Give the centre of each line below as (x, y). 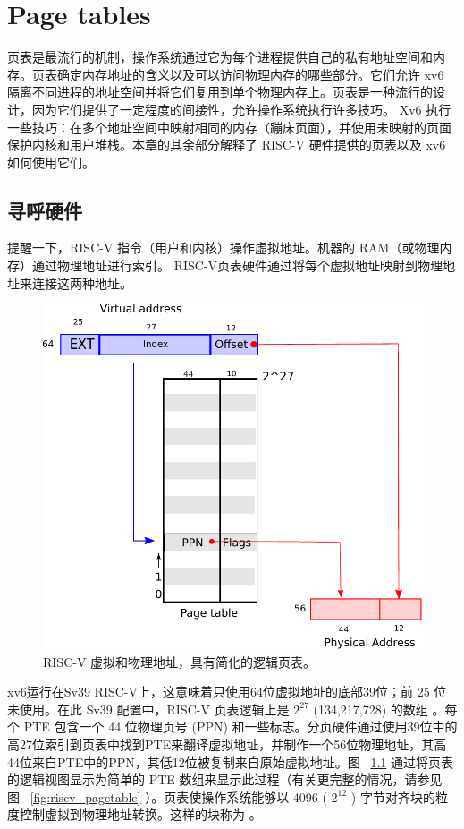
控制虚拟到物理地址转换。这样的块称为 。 (140, 814)
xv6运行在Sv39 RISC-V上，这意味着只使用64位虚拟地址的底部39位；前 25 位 (227, 692)
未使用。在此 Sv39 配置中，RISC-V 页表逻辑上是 (148, 709)
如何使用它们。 (51, 162)
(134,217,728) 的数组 (371, 709)
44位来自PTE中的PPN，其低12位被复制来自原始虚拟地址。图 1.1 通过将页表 (230, 761)
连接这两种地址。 (82, 282)
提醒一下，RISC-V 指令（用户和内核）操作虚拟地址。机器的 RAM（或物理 (224, 248)
